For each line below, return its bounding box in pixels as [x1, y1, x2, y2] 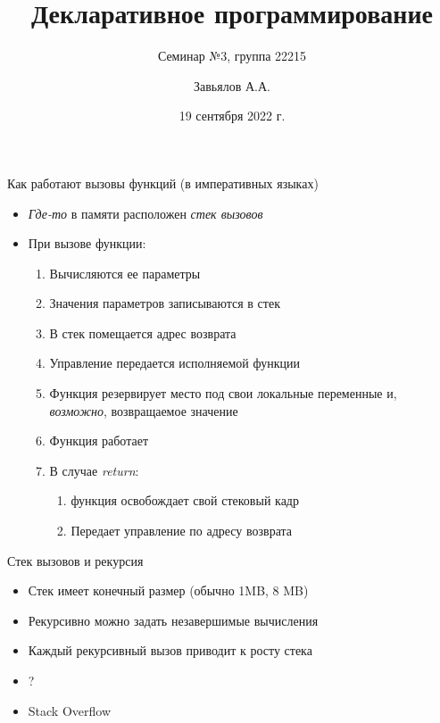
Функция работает [49, 431, 149, 450]
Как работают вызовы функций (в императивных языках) [7, 173, 319, 192]
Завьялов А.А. [194, 76, 270, 95]
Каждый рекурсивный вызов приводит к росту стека [28, 641, 312, 660]
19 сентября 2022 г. [178, 106, 286, 125]
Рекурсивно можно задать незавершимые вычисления [28, 611, 319, 629]
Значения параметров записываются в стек [49, 294, 280, 312]
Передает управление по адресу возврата [71, 521, 293, 540]
